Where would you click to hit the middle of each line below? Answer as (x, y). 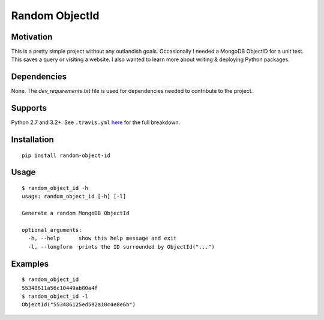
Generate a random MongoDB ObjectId (76, 213)
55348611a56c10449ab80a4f (60, 288)
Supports (29, 108)
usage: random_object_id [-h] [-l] (74, 197)
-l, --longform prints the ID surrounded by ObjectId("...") (121, 247)
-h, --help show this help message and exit (102, 239)
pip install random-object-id (66, 155)
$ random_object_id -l (55, 296)
